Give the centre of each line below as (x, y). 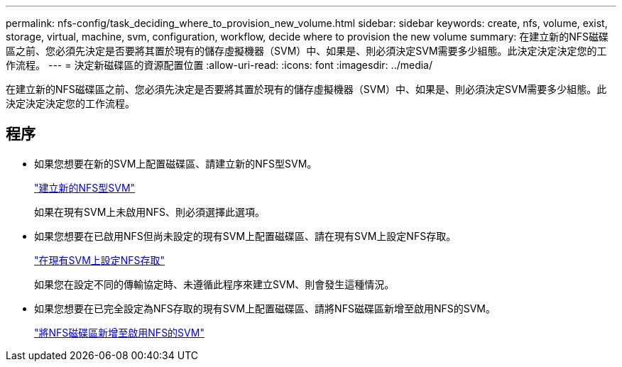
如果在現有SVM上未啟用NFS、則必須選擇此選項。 (150, 212)
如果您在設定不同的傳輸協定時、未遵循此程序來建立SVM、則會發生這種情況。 (214, 284)
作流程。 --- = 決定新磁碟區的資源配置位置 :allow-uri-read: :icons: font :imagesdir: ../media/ (219, 65)
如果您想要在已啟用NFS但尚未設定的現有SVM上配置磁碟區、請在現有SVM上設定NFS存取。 (245, 236)
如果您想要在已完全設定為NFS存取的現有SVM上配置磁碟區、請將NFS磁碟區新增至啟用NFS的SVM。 (265, 308)
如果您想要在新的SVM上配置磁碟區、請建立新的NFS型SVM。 (176, 163)
